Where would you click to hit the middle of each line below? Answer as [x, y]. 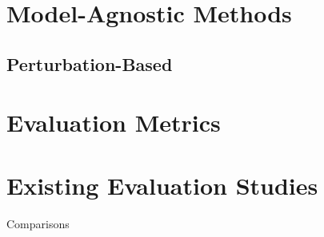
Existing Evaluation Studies [162, 185]
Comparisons [38, 223]
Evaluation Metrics [114, 122]
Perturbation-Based [90, 63]
